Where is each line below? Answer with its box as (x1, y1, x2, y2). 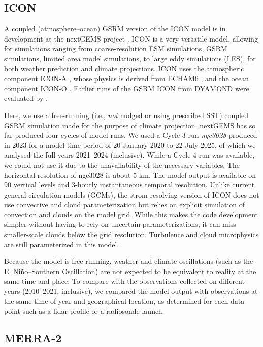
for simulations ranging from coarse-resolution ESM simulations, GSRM (4, 43, 227, 54)
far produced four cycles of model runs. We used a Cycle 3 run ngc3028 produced (4, 130, 257, 140)
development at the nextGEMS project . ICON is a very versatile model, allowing (4, 33, 258, 44)
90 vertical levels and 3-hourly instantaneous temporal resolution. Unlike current (4, 179, 255, 190)
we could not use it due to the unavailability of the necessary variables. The (4, 159, 240, 170)
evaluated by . (4, 93, 48, 103)
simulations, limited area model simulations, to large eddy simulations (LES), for (4, 53, 256, 63)
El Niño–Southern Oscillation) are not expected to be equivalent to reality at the (4, 265, 256, 276)
